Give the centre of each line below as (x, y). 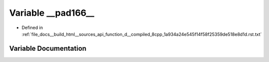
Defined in (32, 28)
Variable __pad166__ (52, 13)
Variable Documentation (48, 48)
